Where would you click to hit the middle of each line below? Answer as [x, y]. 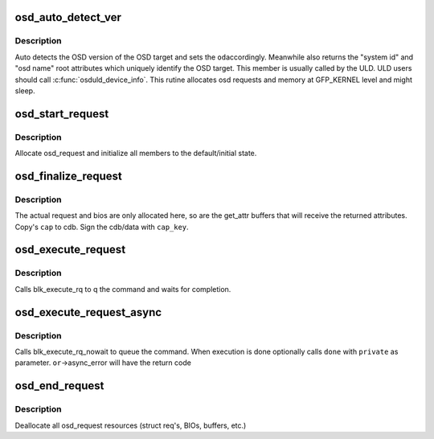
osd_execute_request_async [88, 312]
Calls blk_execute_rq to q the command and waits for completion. [123, 289]
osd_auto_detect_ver [68, 17]
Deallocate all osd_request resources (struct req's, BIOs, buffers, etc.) [131, 425]
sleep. [25, 90]
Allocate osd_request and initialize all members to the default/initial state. [136, 154]
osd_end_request [59, 386]
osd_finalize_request [68, 176]
